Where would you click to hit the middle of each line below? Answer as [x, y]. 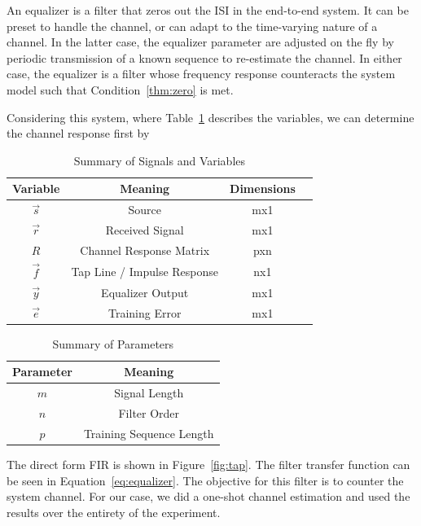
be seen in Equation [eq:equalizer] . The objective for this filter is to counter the [205, 480]
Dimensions [263, 188]
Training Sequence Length [149, 433]
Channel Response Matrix [145, 250]
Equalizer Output [145, 292]
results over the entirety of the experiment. [114, 512]
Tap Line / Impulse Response [145, 271]
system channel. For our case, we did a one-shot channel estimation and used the [208, 496]
